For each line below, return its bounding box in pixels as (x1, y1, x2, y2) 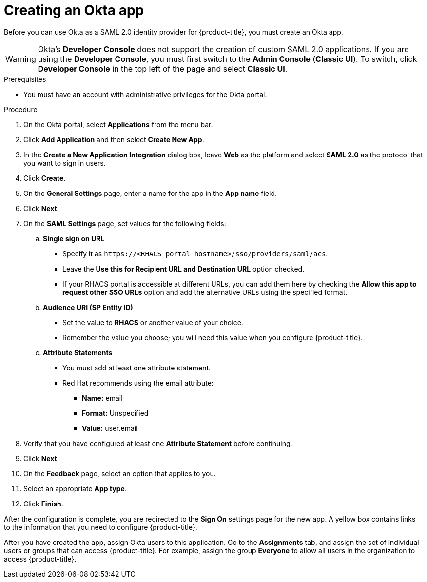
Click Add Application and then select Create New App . (23, 135, 204, 144)
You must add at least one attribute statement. (62, 363, 211, 372)
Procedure (4, 105, 38, 114)
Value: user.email (82, 424, 138, 432)
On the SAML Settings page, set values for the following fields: (23, 219, 226, 228)
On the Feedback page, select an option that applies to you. (23, 469, 216, 478)
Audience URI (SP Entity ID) (43, 303, 133, 311)
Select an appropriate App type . (23, 484, 127, 493)
